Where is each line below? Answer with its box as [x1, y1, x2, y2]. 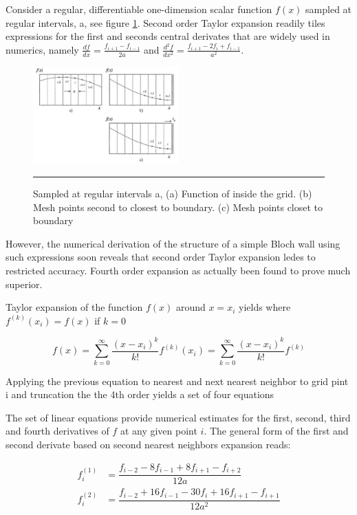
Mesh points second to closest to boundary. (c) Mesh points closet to [33, 199, 323, 214]
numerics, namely [6, 42, 79, 56]
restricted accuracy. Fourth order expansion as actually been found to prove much [6, 263, 351, 277]
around [175, 300, 206, 314]
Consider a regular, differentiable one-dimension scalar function [6, 2, 272, 16]
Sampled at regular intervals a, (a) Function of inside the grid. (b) [33, 186, 312, 200]
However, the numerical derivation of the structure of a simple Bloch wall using [6, 236, 340, 250]
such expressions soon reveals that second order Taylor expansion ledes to [6, 250, 316, 264]
